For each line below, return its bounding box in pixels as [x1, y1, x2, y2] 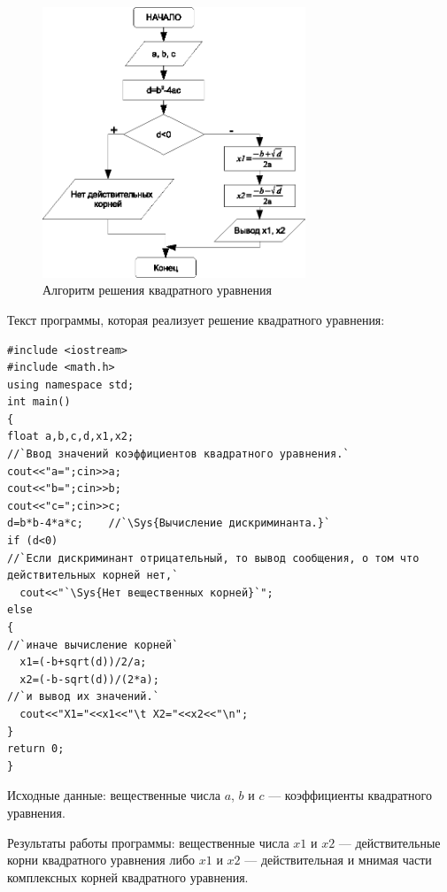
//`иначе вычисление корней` [7, 638, 179, 651]
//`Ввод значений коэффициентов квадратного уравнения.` [7, 448, 350, 461]
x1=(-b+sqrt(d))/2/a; [19, 656, 147, 669]
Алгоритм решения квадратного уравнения [42, 281, 272, 299]
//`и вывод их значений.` [7, 690, 159, 704]
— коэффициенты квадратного [268, 786, 432, 804]
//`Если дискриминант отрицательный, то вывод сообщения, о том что [7, 551, 420, 565]
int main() [7, 396, 71, 409]
